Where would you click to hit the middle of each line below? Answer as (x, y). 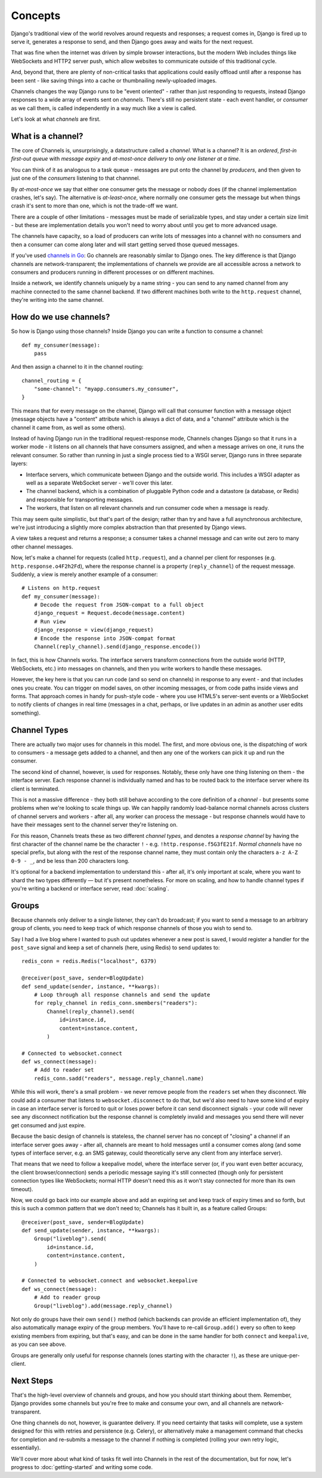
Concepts (36, 16)
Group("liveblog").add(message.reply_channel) (103, 1306)
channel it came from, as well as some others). (69, 427)
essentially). (26, 1448)
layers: (19, 464)
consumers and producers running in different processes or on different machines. (113, 273)
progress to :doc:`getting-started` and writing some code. (82, 1467)
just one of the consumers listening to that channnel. (75, 178)
